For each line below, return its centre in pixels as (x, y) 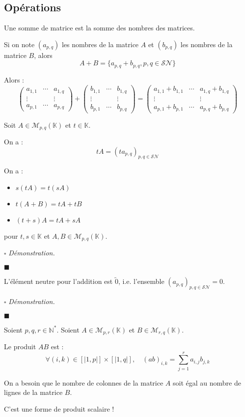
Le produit (20, 347)
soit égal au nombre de (207, 382)
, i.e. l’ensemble (141, 281)
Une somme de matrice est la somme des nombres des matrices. (99, 28)
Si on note (19, 44)
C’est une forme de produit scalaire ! (59, 408)
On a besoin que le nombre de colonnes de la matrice (84, 382)
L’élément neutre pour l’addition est (58, 281)
